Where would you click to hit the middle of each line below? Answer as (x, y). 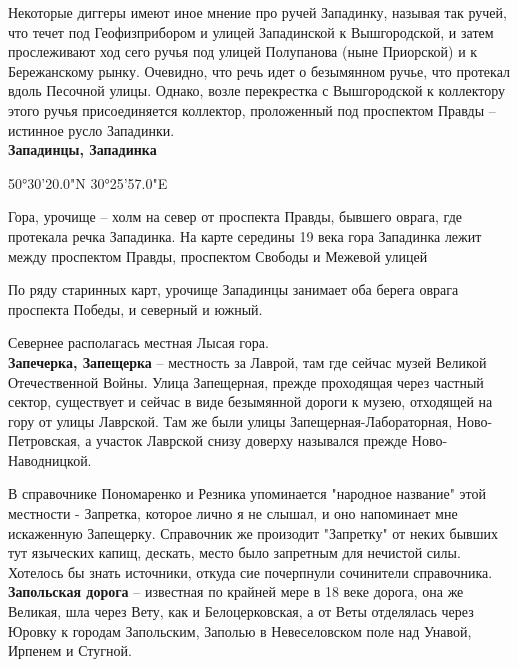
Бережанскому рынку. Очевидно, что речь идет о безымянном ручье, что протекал (259, 70)
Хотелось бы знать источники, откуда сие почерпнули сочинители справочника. (250, 571)
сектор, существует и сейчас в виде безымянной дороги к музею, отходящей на (250, 401)
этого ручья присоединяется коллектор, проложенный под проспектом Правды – (252, 109)
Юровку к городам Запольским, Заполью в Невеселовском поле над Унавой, (240, 630)
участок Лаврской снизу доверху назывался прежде (252, 440)
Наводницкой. (50, 459)
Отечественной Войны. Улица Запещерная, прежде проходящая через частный (246, 381)
